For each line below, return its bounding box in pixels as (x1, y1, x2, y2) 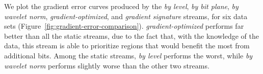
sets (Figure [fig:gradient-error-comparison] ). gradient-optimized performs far (4, 21, 244, 31)
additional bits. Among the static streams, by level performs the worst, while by (4, 50, 253, 60)
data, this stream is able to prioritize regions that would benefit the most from (4, 40, 250, 51)
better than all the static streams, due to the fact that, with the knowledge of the (4, 30, 259, 41)
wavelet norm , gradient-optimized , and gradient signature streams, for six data (4, 11, 248, 21)
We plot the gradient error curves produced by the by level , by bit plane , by (4, 1, 239, 11)
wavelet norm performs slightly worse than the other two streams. (4, 60, 209, 70)
